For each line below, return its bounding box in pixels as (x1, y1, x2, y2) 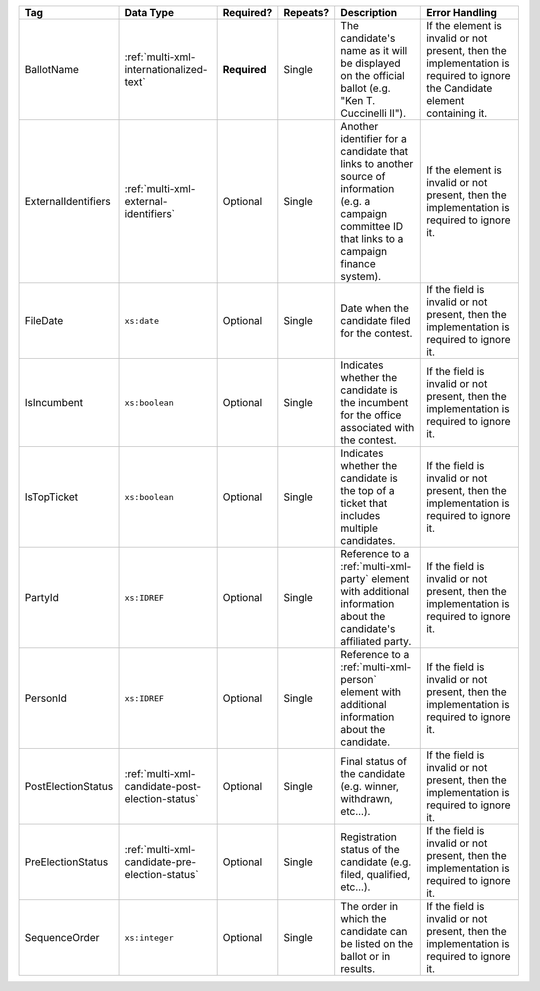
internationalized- (124, 63, 208, 76)
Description (340, 6, 398, 19)
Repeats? (283, 6, 330, 19)
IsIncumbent (24, 396, 84, 409)
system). (340, 270, 382, 283)
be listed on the (340, 937, 414, 950)
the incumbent (340, 396, 409, 409)
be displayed (340, 56, 401, 70)
